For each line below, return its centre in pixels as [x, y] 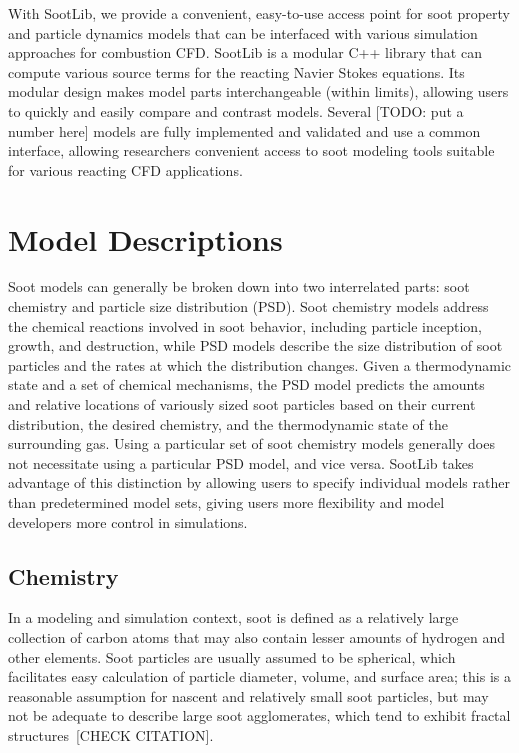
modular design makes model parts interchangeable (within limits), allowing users [258, 91]
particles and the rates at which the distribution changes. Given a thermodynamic [260, 364]
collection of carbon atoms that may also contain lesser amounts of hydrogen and [257, 636]
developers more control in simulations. [128, 521]
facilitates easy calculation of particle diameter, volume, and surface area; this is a [259, 676]
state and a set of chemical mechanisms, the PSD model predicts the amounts [246, 384]
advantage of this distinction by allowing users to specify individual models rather [259, 482]
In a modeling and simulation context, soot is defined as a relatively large [233, 617]
